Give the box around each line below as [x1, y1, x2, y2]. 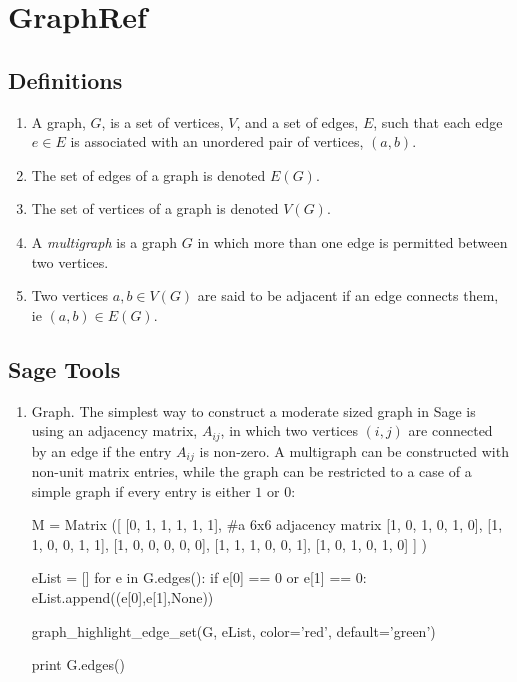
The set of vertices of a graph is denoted [31, 198, 279, 219]
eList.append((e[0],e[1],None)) [31, 587, 214, 607]
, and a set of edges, [236, 111, 359, 132]
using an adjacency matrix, [31, 420, 198, 441]
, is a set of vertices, [101, 111, 224, 132]
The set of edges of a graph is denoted [31, 164, 266, 185]
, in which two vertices [220, 420, 358, 441]
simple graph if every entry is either [31, 480, 251, 501]
